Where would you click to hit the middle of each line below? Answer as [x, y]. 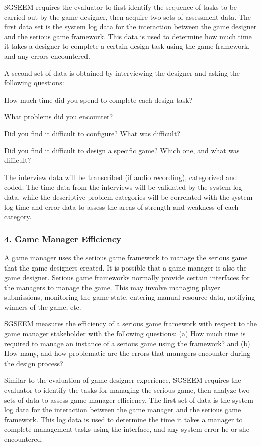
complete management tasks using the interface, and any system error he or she [127, 429]
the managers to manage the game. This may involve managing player [112, 287]
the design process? [34, 363]
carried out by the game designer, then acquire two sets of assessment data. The [128, 16]
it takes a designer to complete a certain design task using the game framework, [127, 46]
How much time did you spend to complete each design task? [98, 99]
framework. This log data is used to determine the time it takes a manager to [123, 419]
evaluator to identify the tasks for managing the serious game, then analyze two [127, 390]
